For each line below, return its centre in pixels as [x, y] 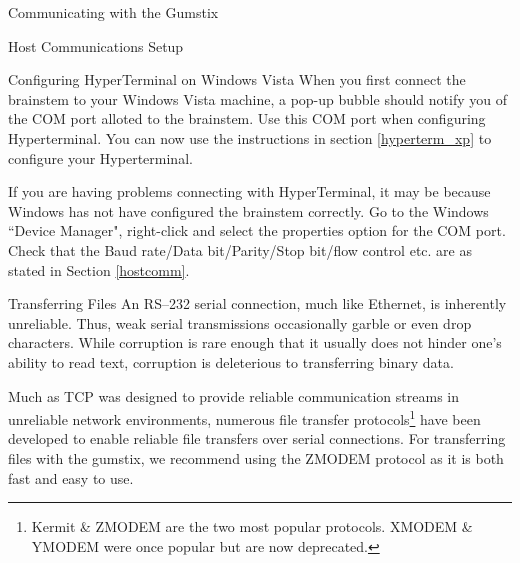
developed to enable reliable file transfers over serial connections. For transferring [257, 438]
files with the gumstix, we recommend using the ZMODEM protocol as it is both [256, 457]
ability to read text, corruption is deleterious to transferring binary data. [231, 361]
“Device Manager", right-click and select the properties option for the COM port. [257, 230]
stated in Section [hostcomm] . [99, 269]
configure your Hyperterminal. [100, 157]
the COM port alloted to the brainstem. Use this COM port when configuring [247, 118]
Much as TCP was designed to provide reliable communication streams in [233, 395]
